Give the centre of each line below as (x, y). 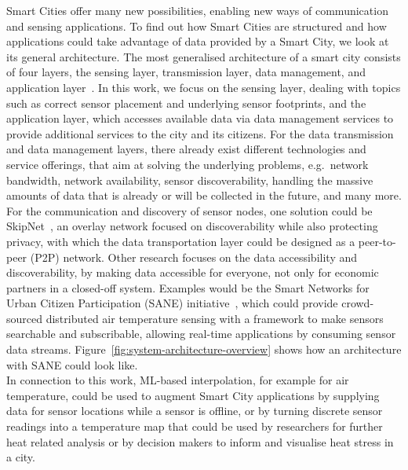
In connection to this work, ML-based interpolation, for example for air (178, 380)
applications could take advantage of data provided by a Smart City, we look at (198, 41)
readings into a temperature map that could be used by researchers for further (195, 426)
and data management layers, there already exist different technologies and (186, 149)
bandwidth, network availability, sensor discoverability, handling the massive (190, 180)
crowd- (358, 303)
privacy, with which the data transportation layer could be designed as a (181, 241)
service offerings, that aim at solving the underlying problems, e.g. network (188, 164)
